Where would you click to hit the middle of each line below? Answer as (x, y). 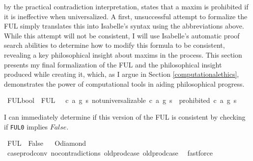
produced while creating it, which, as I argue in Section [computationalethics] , (122, 74)
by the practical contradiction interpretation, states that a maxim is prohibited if (126, 6)
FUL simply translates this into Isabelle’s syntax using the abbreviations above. (124, 26)
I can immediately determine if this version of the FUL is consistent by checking (125, 116)
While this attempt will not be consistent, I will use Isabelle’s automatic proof (122, 35)
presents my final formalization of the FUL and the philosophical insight (113, 64)
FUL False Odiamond (47, 143)
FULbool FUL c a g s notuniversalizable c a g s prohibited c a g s (122, 100)
